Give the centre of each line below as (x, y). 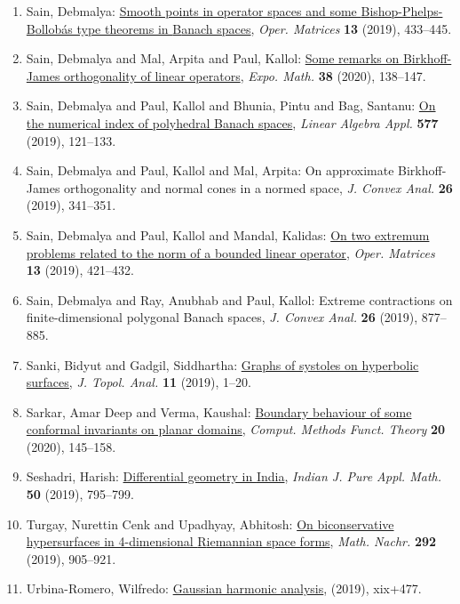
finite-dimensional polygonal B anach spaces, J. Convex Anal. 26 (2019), (222, 317)
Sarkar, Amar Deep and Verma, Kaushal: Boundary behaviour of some (219, 411)
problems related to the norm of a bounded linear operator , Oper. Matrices (230, 252)
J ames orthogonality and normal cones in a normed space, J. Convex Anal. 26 (239, 187)
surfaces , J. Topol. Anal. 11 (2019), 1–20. (139, 382)
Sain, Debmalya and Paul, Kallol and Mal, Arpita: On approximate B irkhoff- (236, 170)
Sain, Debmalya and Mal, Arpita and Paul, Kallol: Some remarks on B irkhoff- (239, 58)
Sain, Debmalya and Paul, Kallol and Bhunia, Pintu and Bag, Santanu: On (231, 105)
